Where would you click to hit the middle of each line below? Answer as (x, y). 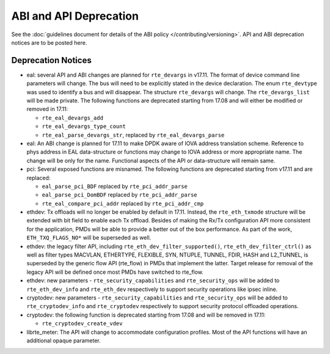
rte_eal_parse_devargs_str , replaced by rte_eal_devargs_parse (133, 135)
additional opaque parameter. (64, 341)
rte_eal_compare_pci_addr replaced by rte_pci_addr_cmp (123, 203)
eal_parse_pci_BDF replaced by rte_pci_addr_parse (115, 186)
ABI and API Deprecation (75, 16)
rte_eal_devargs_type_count (84, 126)
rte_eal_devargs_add (73, 118)
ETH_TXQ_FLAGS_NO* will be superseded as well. (89, 238)
